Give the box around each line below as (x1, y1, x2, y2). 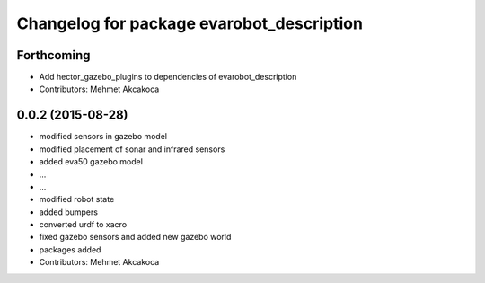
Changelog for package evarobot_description (16, 13, 364, 33)
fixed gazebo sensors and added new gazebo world (39, 232, 232, 243)
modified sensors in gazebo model (39, 131, 168, 142)
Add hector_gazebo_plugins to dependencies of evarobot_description (39, 72, 297, 83)
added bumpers (39, 207, 99, 217)
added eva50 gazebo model (39, 156, 144, 167)
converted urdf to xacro (39, 219, 128, 230)
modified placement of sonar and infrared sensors (39, 144, 225, 155)
